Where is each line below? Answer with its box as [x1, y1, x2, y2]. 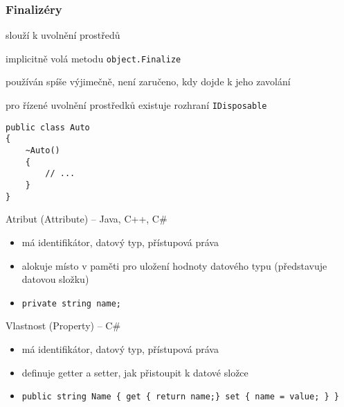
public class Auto [6, 122, 90, 132]
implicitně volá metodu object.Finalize [6, 51, 181, 65]
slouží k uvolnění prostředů [6, 28, 120, 42]
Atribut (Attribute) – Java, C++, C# [6, 211, 168, 226]
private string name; [21, 298, 121, 309]
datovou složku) [21, 272, 89, 286]
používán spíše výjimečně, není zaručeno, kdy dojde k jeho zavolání [6, 74, 291, 89]
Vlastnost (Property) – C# [6, 318, 121, 333]
